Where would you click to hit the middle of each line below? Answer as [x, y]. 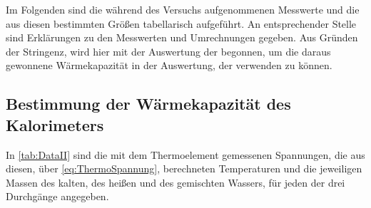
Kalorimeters [55, 124]
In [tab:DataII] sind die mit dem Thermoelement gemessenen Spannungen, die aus [185, 154]
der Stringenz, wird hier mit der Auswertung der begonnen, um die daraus [168, 51]
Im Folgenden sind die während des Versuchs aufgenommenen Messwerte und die [183, 9]
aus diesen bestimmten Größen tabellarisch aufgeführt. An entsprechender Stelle [181, 23]
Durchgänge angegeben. [57, 196]
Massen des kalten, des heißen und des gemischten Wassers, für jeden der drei [176, 182]
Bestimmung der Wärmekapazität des [148, 104]
